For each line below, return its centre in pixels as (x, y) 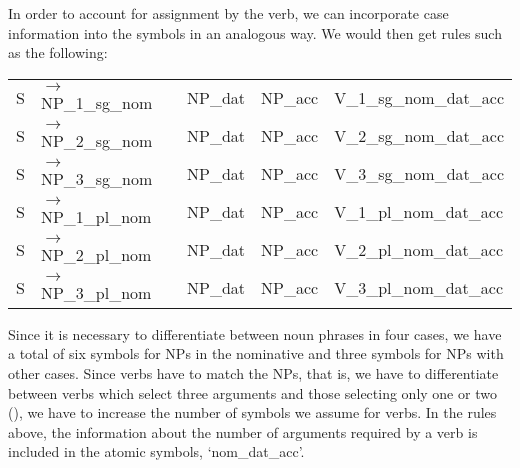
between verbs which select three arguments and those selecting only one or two (252, 392)
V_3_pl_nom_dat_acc (419, 288)
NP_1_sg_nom (96, 102)
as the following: (58, 52)
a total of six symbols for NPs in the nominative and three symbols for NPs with (256, 353)
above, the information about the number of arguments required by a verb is (243, 431)
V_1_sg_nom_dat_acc (419, 98)
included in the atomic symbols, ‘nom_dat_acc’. (156, 451)
